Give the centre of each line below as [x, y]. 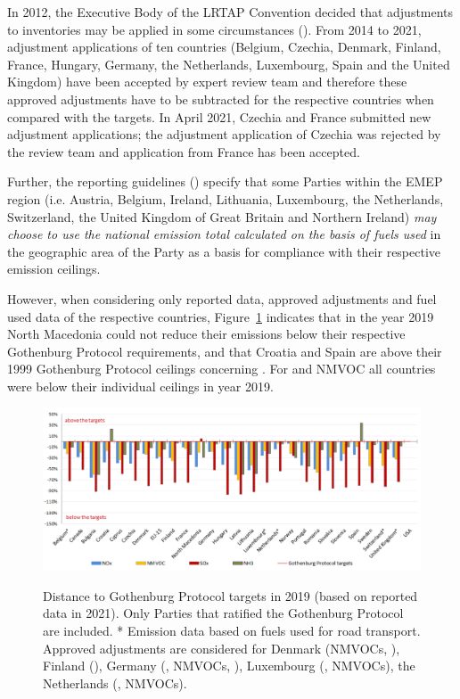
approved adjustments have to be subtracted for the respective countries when [221, 99]
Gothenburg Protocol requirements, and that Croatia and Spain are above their [225, 351]
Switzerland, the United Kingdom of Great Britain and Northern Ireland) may [222, 216]
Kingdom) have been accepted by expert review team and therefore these [207, 82]
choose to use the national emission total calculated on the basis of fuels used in [224, 234]
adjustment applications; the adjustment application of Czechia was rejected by [224, 134]
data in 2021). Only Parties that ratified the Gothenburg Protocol [223, 613]
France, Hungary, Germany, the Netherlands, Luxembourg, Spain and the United [229, 64]
